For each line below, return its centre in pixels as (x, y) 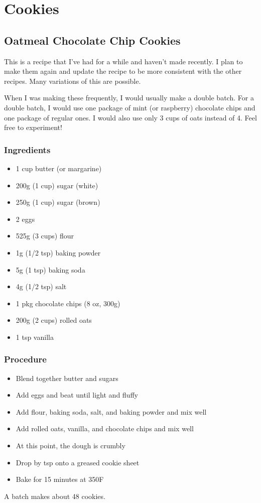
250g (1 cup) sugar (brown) (58, 202)
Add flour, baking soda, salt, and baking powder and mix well (111, 411)
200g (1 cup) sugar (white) (57, 185)
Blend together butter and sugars (67, 378)
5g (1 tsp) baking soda (50, 269)
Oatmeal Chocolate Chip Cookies (92, 40)
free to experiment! (33, 127)
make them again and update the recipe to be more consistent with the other (123, 71)
